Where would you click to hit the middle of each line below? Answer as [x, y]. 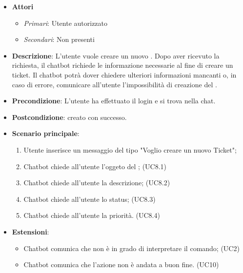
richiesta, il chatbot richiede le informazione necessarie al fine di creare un [122, 65]
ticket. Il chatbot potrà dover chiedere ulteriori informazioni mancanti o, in [124, 74]
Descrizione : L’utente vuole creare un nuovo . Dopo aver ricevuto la [116, 55]
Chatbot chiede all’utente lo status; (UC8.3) [90, 199]
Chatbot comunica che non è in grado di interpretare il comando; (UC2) [132, 248]
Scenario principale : [46, 133]
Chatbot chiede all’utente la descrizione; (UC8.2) [97, 183]
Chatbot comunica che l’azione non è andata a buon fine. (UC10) [121, 264]
